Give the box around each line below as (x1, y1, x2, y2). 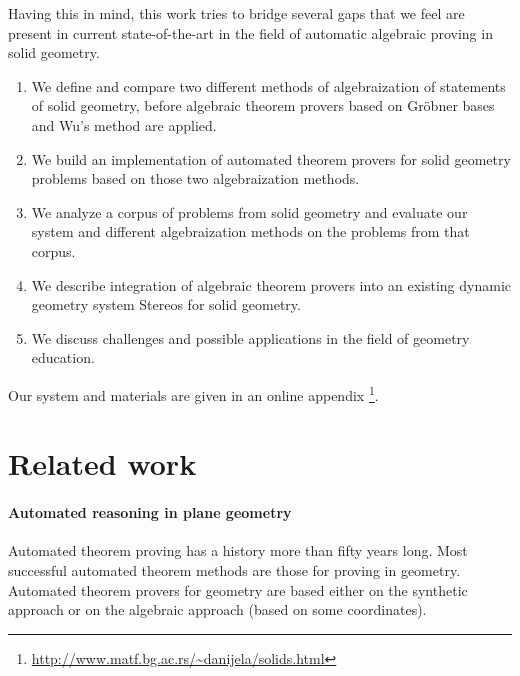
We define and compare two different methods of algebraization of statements (31, 75, 506, 96)
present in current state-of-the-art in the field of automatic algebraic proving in (8, 22, 493, 43)
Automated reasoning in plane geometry (8, 502, 292, 523)
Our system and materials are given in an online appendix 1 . (8, 381, 379, 405)
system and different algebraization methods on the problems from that (31, 221, 470, 242)
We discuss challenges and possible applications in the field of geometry (31, 327, 470, 348)
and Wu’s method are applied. (31, 114, 217, 135)
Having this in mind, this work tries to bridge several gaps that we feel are (8, 3, 465, 23)
